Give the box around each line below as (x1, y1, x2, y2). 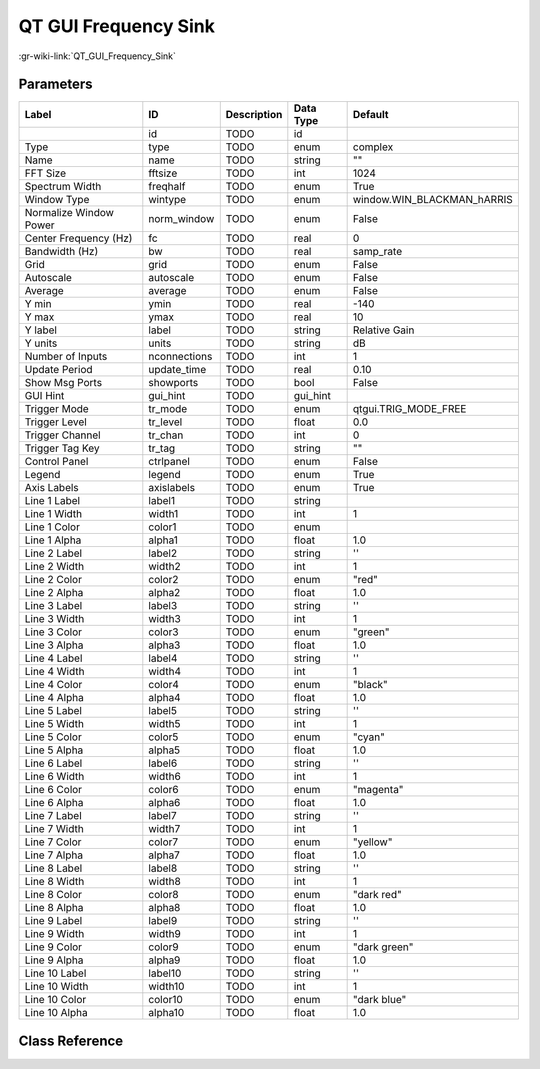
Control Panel (24, 455, 89, 469)
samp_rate (352, 245, 403, 259)
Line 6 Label (24, 756, 83, 770)
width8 (148, 875, 182, 889)
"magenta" (352, 783, 404, 797)
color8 (148, 888, 179, 902)
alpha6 (148, 796, 181, 810)
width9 (148, 927, 182, 941)
